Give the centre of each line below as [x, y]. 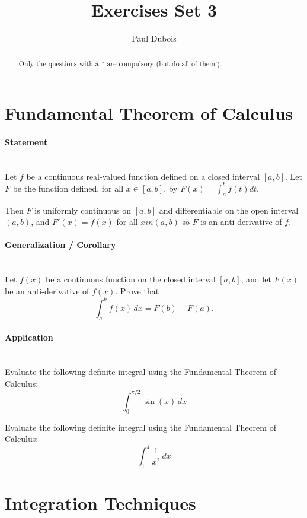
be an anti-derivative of [47, 290]
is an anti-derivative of [241, 222]
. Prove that [137, 290]
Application [29, 337]
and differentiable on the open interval [229, 210]
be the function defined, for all [68, 188]
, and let [256, 279]
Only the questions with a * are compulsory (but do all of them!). [120, 63]
